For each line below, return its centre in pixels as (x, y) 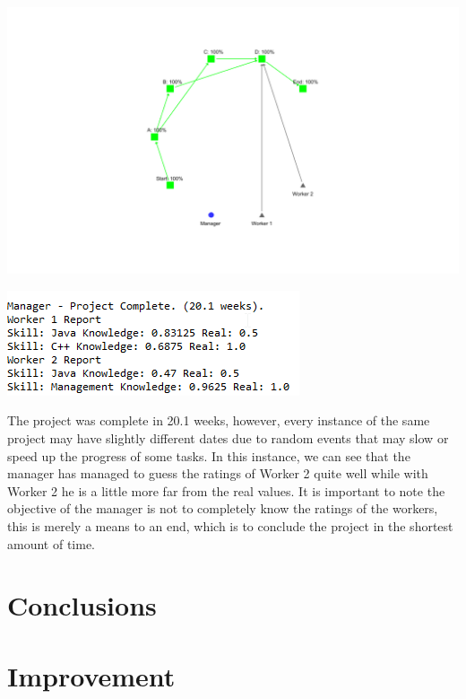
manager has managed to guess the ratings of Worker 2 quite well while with (218, 473)
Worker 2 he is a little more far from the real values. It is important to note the (226, 490)
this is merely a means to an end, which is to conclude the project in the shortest (230, 526)
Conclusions (82, 605)
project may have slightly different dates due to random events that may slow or (228, 438)
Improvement (91, 675)
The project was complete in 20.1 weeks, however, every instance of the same (219, 420)
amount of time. (51, 543)
